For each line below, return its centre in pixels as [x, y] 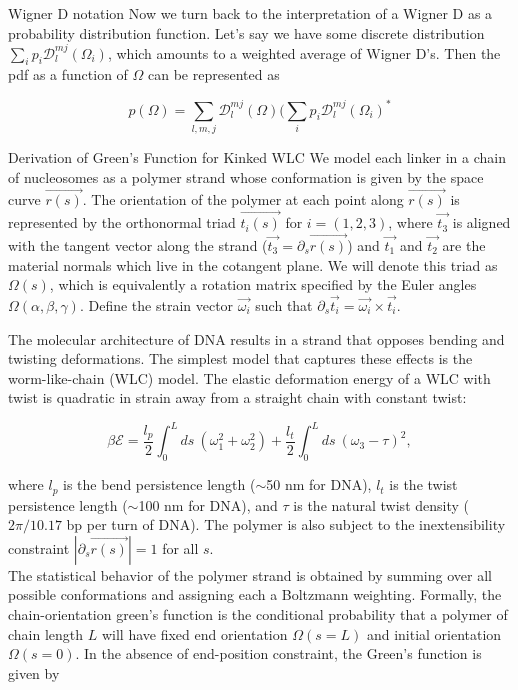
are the [464, 244]
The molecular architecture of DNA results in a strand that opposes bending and [256, 338]
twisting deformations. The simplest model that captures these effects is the [240, 358]
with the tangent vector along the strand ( [138, 244]
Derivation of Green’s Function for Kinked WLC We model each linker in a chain [257, 156]
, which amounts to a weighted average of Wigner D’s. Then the [304, 52]
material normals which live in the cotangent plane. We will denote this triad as [253, 264]
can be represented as [214, 74]
